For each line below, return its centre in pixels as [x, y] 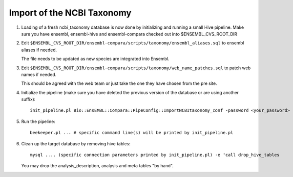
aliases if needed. [39, 50]
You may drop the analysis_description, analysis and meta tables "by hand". [97, 166]
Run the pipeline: [38, 121]
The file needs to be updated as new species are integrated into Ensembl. [95, 59]
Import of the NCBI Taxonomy [70, 13]
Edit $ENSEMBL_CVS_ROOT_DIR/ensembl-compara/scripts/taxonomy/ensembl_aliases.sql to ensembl [133, 43]
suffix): [28, 99]
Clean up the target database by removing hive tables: [76, 143]
